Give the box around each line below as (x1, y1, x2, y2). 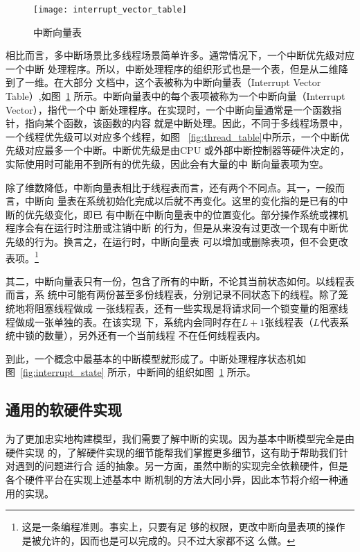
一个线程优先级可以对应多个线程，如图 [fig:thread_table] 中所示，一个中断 (6, 129, 340, 144)
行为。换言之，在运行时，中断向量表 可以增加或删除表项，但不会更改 (34, 234, 348, 248)
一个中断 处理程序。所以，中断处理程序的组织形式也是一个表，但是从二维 (6, 61, 339, 76)
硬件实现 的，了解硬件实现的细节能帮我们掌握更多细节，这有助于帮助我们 (6, 445, 339, 459)
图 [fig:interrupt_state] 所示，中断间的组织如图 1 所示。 (6, 365, 256, 379)
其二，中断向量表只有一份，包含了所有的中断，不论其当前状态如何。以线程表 (6, 273, 354, 288)
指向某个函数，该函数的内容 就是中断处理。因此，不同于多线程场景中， (24, 116, 348, 130)
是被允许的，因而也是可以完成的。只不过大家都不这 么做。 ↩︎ (21, 533, 296, 547)
